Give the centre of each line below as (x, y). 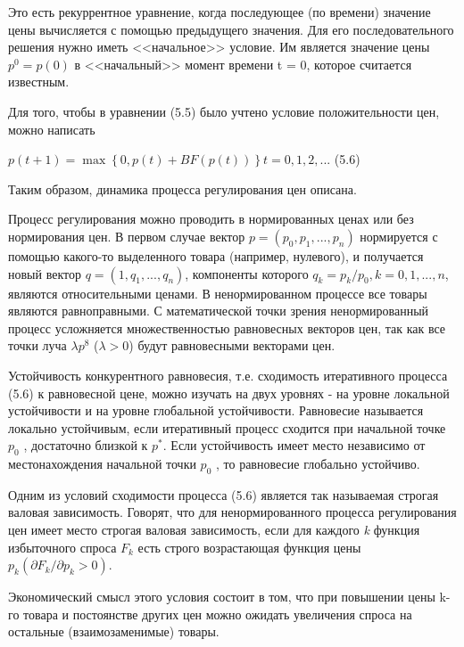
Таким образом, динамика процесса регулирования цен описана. (182, 188)
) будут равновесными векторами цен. (232, 345)
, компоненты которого (247, 273)
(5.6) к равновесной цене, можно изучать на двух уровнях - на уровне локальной (229, 393)
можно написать (52, 129)
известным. (39, 82)
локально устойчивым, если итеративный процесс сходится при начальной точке (227, 427)
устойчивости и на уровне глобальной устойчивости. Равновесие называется (216, 410)
